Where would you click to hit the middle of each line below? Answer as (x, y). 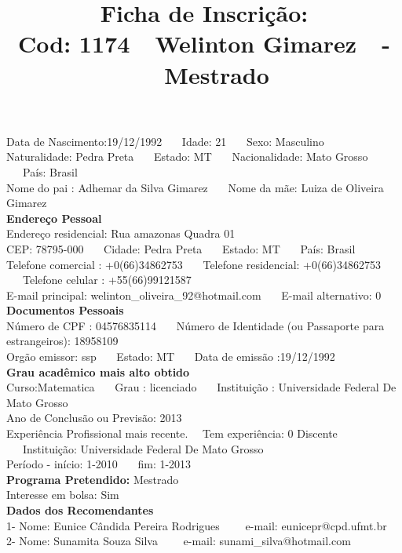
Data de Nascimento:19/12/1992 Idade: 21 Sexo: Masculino (165, 141)
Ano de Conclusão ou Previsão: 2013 (94, 418)
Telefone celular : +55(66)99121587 (107, 280)
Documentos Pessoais (65, 310)
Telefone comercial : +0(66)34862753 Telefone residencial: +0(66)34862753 (194, 264)
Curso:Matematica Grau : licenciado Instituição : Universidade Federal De (201, 387)
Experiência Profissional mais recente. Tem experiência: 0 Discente (172, 433)
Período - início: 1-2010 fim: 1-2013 (99, 464)
